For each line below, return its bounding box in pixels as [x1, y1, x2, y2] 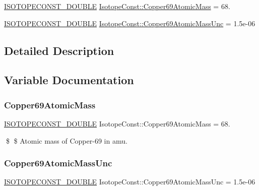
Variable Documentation [4, 72, 134, 88]
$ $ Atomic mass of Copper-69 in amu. [6, 135, 127, 146]
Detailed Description [4, 42, 114, 58]
